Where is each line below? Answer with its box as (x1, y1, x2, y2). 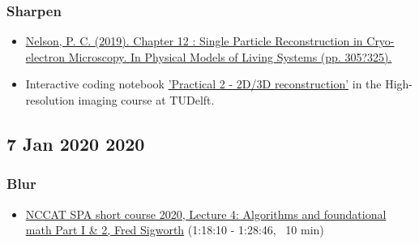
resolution (25, 92, 75, 108)
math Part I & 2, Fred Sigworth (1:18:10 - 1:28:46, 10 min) (25, 221, 324, 238)
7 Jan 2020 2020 (6, 131, 145, 156)
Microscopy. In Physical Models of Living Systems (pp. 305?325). (68, 48, 392, 65)
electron (25, 48, 66, 65)
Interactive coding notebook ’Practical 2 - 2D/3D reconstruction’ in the (25, 75, 382, 92)
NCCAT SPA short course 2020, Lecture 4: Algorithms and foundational (25, 205, 387, 222)
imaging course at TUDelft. (78, 92, 215, 108)
